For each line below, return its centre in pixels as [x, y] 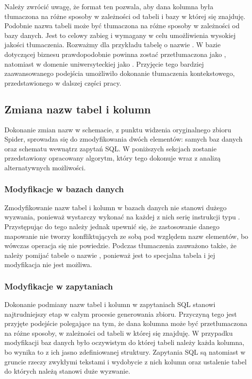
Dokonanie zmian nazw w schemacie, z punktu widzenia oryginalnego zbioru [118, 129]
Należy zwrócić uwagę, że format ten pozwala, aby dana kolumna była [109, 6]
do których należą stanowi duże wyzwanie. [67, 371]
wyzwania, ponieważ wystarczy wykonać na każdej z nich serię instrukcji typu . [122, 217]
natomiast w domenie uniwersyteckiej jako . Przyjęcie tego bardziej [104, 63]
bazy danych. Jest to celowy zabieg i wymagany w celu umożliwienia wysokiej [120, 35]
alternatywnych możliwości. [45, 167]
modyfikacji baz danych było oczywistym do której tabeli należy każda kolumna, [125, 342]
